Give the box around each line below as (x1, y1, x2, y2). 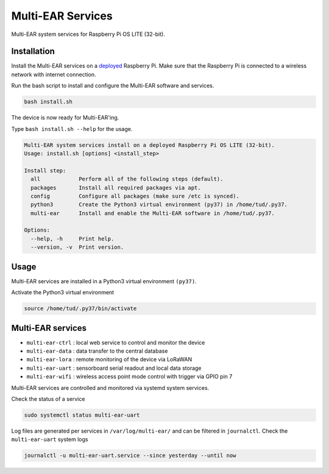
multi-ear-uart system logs (11, 436, 88, 443)
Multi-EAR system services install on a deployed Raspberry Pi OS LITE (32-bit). (24, 141, 275, 149)
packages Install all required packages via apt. (30, 184, 201, 191)
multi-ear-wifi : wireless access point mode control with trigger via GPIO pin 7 (26, 373, 233, 380)
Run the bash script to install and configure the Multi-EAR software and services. (11, 82, 214, 90)
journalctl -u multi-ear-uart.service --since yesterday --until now (24, 452, 236, 459)
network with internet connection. (11, 71, 97, 78)
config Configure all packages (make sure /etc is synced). (30, 193, 240, 199)
